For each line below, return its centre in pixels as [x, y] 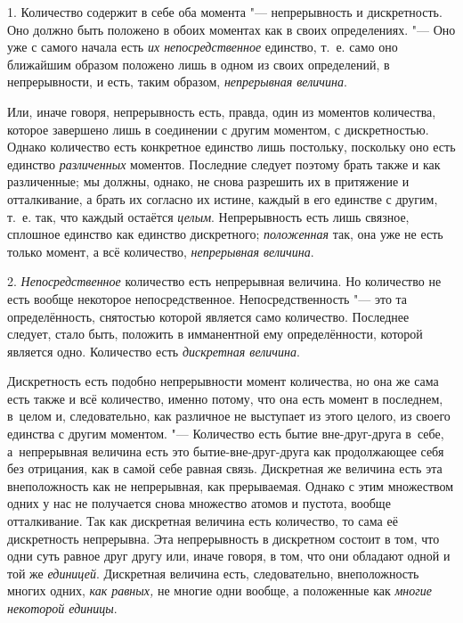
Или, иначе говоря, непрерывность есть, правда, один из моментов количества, [222, 111]
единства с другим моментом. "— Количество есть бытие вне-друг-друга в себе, [226, 434]
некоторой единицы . [62, 608]
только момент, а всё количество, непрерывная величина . [161, 251]
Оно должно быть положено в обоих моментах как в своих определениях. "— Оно [231, 29]
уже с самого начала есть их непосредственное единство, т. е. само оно [203, 47]
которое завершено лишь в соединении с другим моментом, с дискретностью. [218, 129]
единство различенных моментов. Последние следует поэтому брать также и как [224, 164]
